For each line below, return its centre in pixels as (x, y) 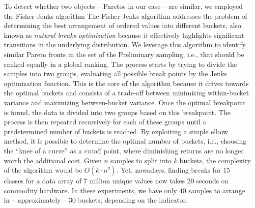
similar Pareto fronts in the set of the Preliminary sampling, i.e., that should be (124, 54)
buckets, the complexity (215, 160)
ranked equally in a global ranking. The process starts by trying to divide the (121, 64)
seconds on (212, 181)
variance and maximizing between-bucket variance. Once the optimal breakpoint (125, 102)
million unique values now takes (137, 181)
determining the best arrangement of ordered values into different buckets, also (123, 25)
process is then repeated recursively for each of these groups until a (105, 122)
